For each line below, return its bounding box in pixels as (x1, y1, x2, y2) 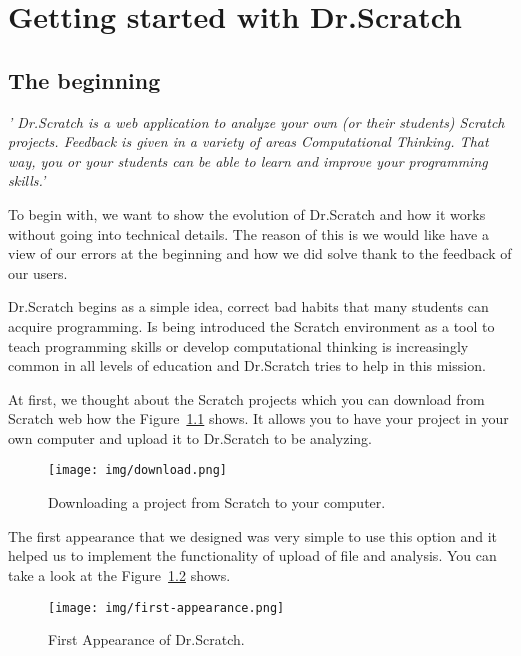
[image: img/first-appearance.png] (48, 600, 285, 615)
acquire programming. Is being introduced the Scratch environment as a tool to (8, 315, 495, 336)
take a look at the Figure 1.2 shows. (8, 564, 231, 585)
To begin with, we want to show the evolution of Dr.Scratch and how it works (8, 203, 486, 224)
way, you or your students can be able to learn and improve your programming (8, 150, 488, 171)
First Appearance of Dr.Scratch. (48, 629, 245, 650)
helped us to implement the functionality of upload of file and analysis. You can (8, 545, 497, 566)
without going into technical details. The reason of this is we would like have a (8, 223, 489, 244)
